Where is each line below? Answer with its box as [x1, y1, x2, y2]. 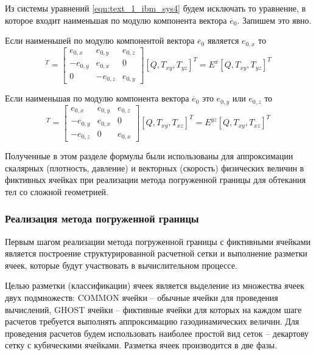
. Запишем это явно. [237, 13, 312, 26]
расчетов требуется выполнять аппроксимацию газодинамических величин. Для [5, 315, 300, 328]
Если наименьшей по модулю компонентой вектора [5, 34, 195, 47]
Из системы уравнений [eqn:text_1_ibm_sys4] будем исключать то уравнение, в [5, 2, 306, 14]
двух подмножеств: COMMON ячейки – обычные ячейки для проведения [5, 291, 278, 303]
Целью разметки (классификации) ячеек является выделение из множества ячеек [5, 279, 304, 292]
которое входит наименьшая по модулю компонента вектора [5, 13, 227, 26]
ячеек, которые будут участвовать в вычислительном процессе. [5, 258, 237, 271]
